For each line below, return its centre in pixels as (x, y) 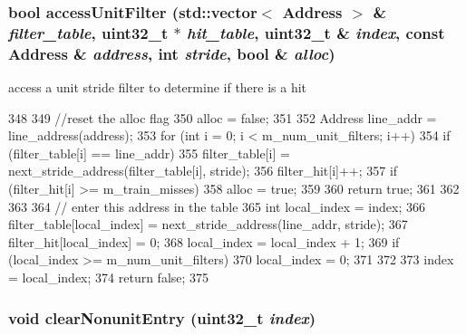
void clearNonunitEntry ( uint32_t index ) (162, 317)
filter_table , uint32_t (88, 32)
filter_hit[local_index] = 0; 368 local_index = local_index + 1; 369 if (204, 241)
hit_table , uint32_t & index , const (316, 32)
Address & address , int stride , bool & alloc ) (172, 53)
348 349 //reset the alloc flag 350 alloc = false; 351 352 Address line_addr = (223, 117)
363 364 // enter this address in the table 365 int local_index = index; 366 (217, 206)
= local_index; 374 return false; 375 (109, 277)
